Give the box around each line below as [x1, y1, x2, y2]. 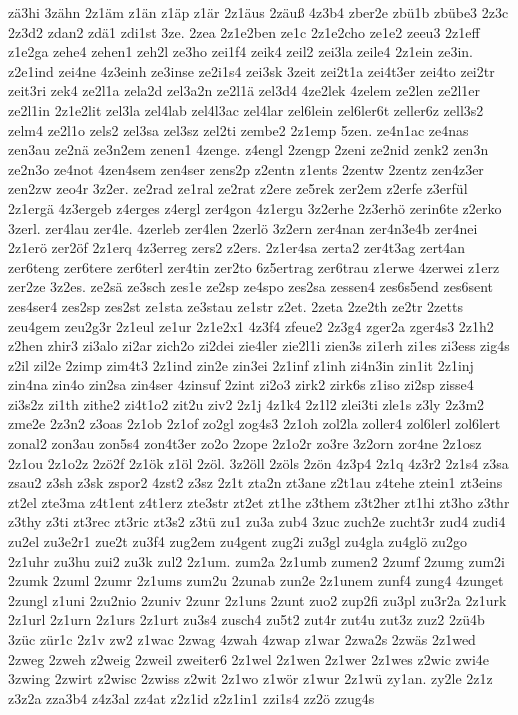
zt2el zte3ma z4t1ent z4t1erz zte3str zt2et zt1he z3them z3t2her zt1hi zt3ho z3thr [8, 491, 510, 512]
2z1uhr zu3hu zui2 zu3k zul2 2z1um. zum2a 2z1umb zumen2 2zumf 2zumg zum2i [8, 550, 505, 571]
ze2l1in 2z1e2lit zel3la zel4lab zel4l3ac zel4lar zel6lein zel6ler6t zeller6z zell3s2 [8, 99, 484, 120]
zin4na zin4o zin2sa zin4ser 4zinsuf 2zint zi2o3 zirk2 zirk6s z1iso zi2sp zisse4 [8, 374, 474, 395]
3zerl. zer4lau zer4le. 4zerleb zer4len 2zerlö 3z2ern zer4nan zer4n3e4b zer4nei [8, 217, 478, 238]
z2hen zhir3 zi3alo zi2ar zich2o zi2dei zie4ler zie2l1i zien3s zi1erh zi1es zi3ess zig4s [8, 335, 510, 356]
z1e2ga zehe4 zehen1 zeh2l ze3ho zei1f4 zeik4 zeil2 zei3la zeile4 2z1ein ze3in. [8, 41, 473, 62]
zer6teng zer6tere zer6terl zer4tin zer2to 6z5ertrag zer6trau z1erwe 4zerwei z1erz [8, 256, 500, 277]
